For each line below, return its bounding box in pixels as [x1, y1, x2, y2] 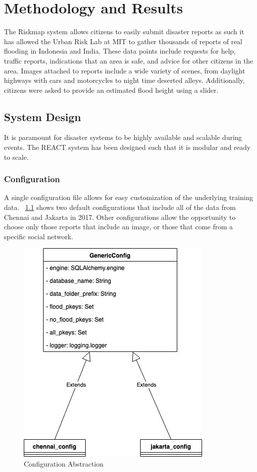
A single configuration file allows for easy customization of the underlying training [4, 192, 253, 202]
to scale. [4, 151, 29, 162]
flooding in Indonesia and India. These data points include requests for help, [4, 46, 236, 56]
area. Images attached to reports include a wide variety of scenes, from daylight [4, 65, 245, 75]
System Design [4, 109, 81, 124]
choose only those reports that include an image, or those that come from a [4, 221, 233, 232]
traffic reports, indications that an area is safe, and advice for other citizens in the [4, 55, 254, 66]
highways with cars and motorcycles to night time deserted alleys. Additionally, [4, 75, 245, 85]
